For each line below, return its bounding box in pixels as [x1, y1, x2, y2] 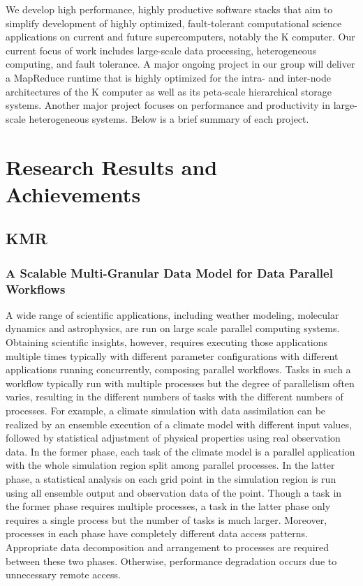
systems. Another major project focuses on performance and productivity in [6, 98, 330, 112]
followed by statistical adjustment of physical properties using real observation [6, 430, 341, 445]
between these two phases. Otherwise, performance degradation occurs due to [6, 553, 337, 568]
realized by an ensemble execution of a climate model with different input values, [6, 416, 353, 431]
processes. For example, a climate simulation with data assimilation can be [6, 403, 326, 417]
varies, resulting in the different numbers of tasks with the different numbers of [6, 389, 343, 404]
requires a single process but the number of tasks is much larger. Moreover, [6, 512, 327, 527]
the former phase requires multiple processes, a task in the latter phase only [6, 499, 331, 513]
